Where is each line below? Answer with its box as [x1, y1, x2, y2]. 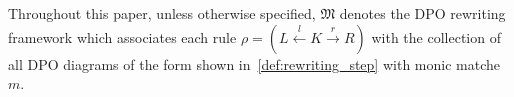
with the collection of [371, 26, 501, 47]
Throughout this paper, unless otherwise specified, [8, 3, 316, 23]
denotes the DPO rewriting [339, 3, 506, 23]
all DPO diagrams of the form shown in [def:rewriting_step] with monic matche [8, 53, 500, 74]
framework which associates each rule [8, 26, 237, 47]
